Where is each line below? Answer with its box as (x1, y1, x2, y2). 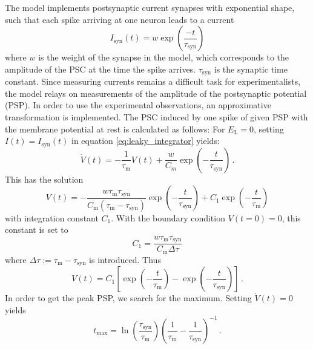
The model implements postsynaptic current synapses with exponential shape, (5, 1, 295, 13)
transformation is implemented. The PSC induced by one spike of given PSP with (5, 111, 308, 123)
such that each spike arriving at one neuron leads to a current (5, 13, 234, 25)
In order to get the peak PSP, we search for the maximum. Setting (5, 292, 252, 304)
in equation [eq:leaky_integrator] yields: (71, 134, 220, 147)
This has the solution (5, 172, 84, 185)
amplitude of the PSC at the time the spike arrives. (5, 62, 196, 75)
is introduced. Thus (89, 253, 161, 266)
